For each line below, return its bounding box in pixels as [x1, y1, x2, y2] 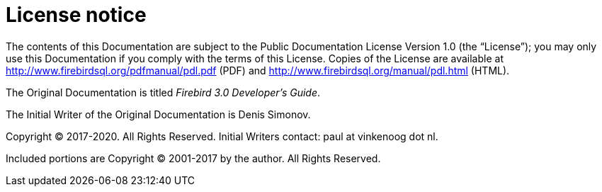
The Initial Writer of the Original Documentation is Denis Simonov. [6, 108, 311, 120]
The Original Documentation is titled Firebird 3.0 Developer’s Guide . [6, 86, 321, 98]
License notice [6, 3, 147, 27]
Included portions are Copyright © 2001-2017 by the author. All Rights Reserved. [6, 152, 381, 164]
